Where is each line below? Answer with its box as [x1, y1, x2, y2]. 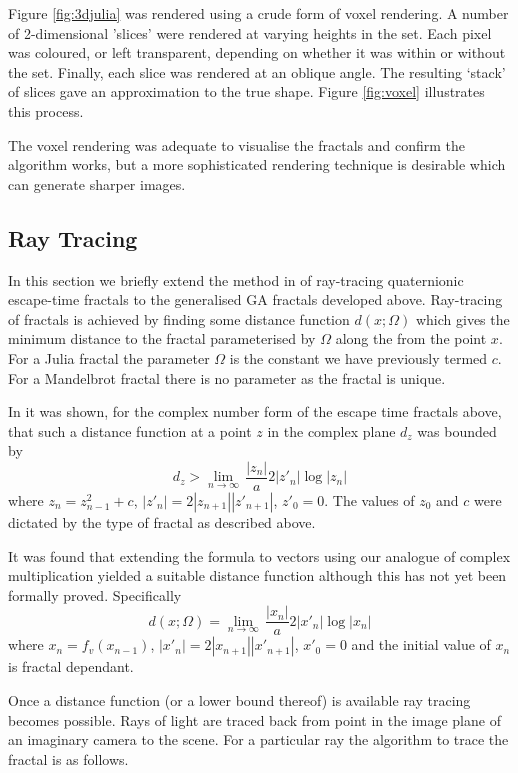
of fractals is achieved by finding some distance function [8, 308, 350, 329]
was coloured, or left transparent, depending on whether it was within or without [8, 42, 506, 63]
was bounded [417, 420, 497, 441]
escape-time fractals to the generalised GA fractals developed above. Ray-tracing [8, 289, 503, 310]
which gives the [415, 308, 510, 329]
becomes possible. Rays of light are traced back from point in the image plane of [8, 709, 501, 730]
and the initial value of [351, 634, 491, 655]
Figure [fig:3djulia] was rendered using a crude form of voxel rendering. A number [8, 3, 509, 23]
